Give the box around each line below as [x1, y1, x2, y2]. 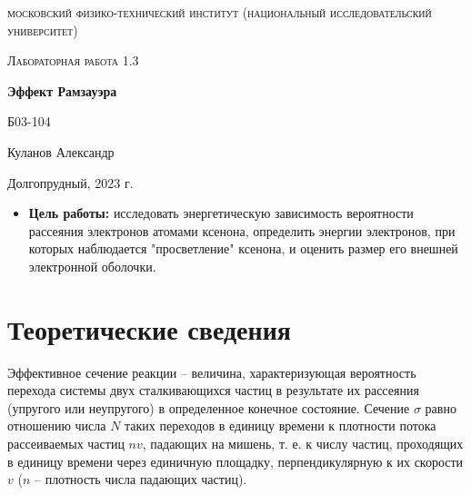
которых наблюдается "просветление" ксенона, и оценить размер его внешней [28, 239, 458, 258]
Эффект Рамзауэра [7, 81, 117, 100]
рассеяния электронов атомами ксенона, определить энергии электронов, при [28, 221, 456, 240]
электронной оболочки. [28, 256, 156, 275]
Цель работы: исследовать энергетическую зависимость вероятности [28, 203, 414, 223]
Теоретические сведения [7, 310, 291, 347]
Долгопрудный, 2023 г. [7, 173, 134, 192]
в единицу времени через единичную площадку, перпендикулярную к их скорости [7, 451, 464, 470]
